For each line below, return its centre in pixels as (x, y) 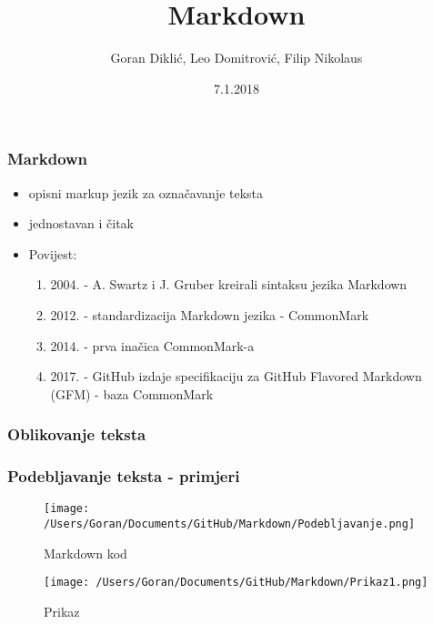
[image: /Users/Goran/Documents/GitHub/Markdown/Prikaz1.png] (236, 583)
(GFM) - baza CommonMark (132, 393)
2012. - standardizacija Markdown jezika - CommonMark (210, 314)
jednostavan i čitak (81, 223)
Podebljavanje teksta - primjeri (124, 476)
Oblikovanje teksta (77, 434)
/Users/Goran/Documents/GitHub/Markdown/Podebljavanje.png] (230, 524)
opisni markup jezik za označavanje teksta (146, 192)
